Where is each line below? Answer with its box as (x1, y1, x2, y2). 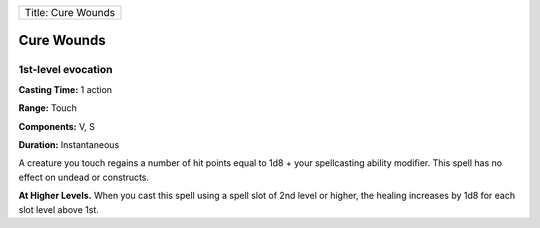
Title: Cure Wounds (24, 6, 115, 19)
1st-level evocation (18, 63, 113, 77)
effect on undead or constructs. (18, 171, 150, 183)
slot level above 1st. (18, 203, 100, 215)
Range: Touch (18, 102, 77, 114)
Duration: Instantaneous (18, 138, 120, 150)
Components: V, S (18, 120, 95, 132)
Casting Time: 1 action (18, 83, 113, 95)
